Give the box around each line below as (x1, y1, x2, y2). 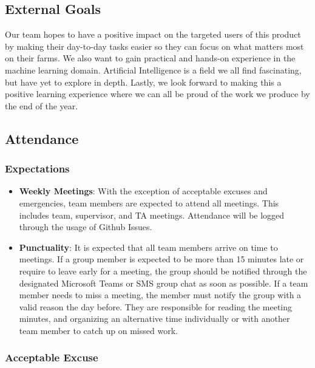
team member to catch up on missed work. (19, 324, 178, 336)
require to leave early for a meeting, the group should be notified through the (19, 264, 307, 277)
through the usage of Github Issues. (19, 220, 152, 233)
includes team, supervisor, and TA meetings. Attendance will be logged (19, 208, 285, 221)
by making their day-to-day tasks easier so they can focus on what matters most (5, 39, 304, 52)
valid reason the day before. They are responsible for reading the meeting (19, 300, 293, 313)
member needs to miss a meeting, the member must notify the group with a (19, 288, 302, 301)
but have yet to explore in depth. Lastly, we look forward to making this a (5, 75, 282, 88)
